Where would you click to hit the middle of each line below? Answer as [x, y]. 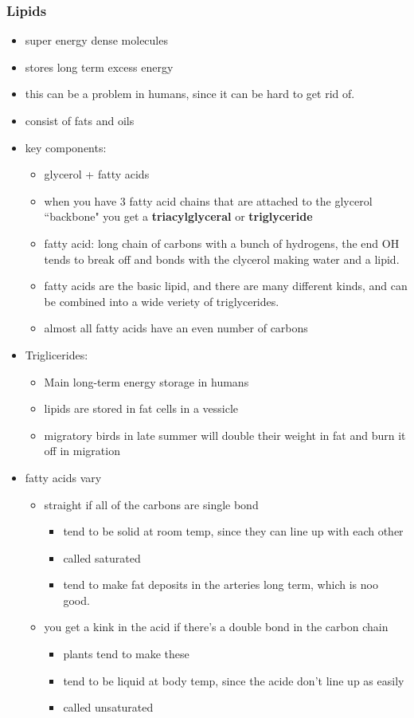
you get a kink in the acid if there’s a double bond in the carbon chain [216, 627]
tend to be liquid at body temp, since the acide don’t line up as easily [234, 680]
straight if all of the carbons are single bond [151, 504]
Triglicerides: [57, 354]
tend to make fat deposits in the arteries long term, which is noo [221, 585]
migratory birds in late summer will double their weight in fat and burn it [225, 435]
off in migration [82, 451]
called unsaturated [108, 707]
